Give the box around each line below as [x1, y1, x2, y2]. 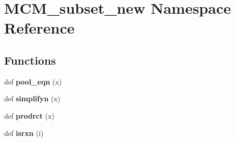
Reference [4, 17, 75, 38]
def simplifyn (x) [4, 93, 61, 104]
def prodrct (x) [4, 110, 54, 121]
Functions [4, 52, 56, 68]
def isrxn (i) [4, 127, 44, 138]
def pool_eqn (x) [4, 76, 62, 87]
